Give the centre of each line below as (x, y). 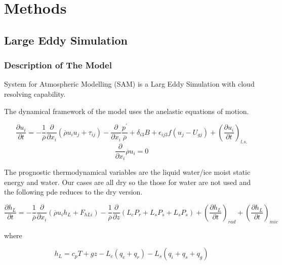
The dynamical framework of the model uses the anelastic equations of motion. (127, 111)
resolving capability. (35, 93)
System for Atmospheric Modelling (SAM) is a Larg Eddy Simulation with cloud (129, 84)
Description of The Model (58, 65)
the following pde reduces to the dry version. (73, 192)
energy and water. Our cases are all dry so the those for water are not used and (128, 182)
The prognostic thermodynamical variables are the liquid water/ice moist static (127, 172)
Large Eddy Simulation (66, 40)
